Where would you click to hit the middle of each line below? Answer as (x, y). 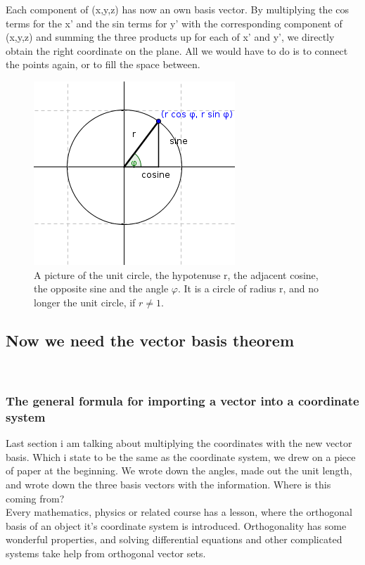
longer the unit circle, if (85, 302)
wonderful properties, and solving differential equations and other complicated (174, 539)
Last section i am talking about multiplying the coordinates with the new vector (179, 443)
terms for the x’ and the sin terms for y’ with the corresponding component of (174, 23)
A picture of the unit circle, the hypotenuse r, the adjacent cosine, (176, 274)
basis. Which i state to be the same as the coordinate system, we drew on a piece (181, 456)
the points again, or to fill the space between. (103, 64)
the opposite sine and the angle (101, 288)
